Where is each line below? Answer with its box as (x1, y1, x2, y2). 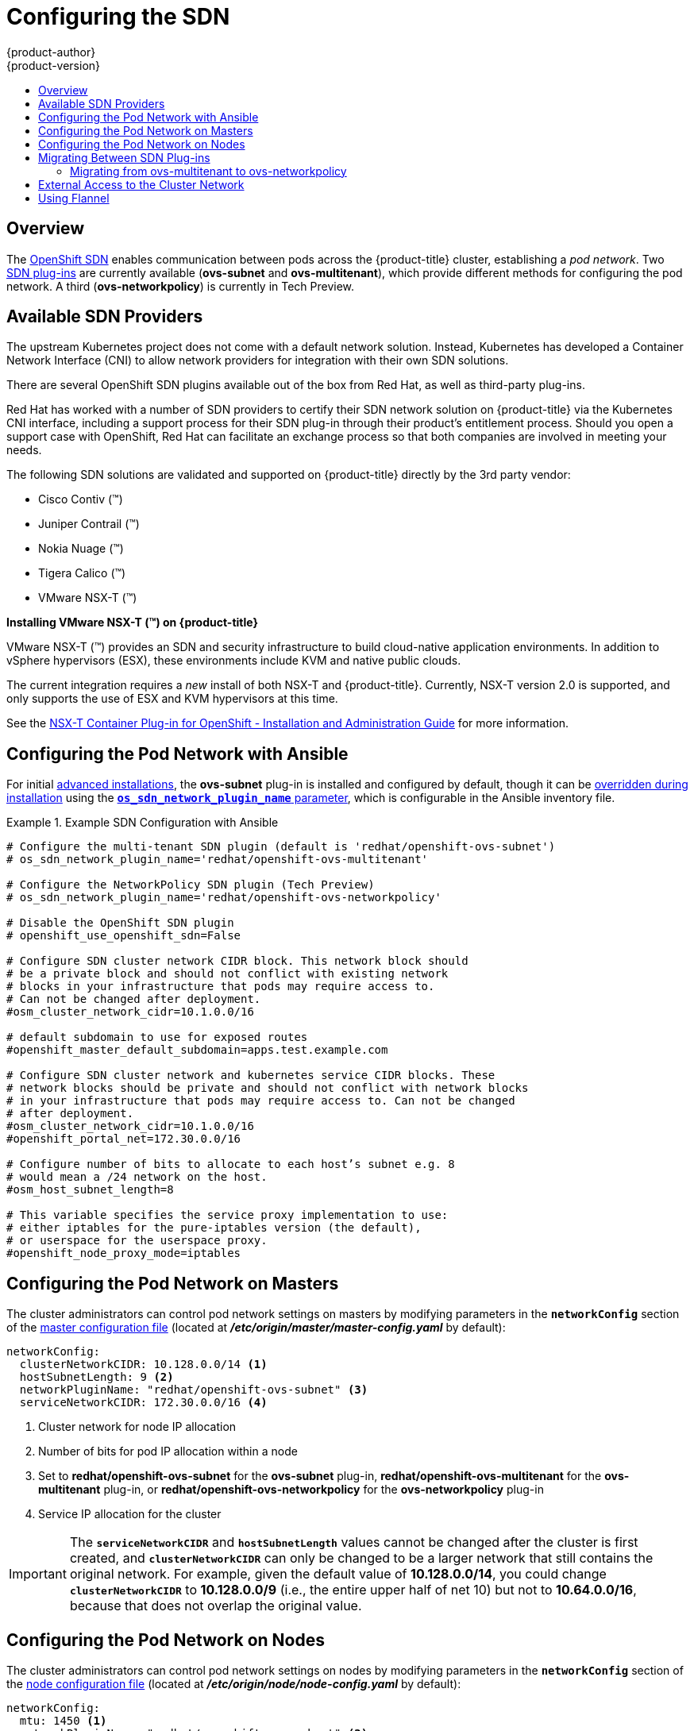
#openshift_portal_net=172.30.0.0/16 (6, 1132, 241, 1146)
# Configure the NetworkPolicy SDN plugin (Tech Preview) (6, 878, 375, 892)
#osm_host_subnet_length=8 (6, 1183, 174, 1197)
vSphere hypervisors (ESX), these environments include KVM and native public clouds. (6, 653, 461, 668)
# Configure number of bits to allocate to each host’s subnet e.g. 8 (6, 1158, 455, 1171)
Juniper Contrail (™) (38, 517, 140, 531)
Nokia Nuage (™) (38, 542, 124, 556)
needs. (6, 443, 42, 457)
